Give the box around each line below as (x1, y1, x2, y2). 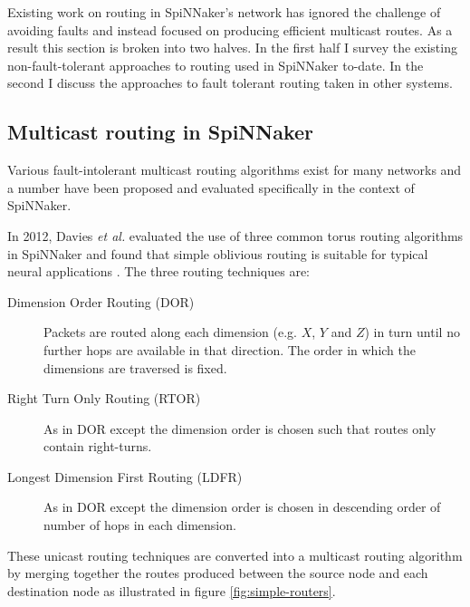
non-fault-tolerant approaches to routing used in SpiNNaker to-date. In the (7, 55, 424, 74)
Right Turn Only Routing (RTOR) (7, 389, 201, 408)
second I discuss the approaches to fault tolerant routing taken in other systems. (7, 73, 453, 92)
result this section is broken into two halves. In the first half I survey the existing (7, 38, 457, 57)
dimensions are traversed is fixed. (43, 358, 227, 377)
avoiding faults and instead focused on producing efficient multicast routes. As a (7, 20, 453, 39)
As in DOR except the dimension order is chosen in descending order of (43, 497, 441, 516)
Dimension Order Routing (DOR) (7, 292, 195, 311)
